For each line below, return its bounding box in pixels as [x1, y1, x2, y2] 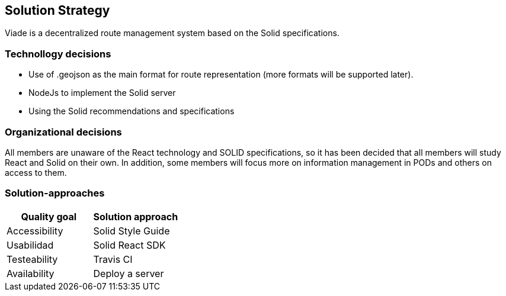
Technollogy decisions [5, 47, 111, 60]
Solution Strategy [5, 3, 110, 18]
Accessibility [7, 224, 63, 237]
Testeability [7, 253, 58, 265]
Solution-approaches [5, 187, 105, 200]
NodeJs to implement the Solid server [28, 88, 176, 98]
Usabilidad [7, 239, 54, 251]
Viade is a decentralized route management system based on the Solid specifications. [5, 28, 340, 38]
